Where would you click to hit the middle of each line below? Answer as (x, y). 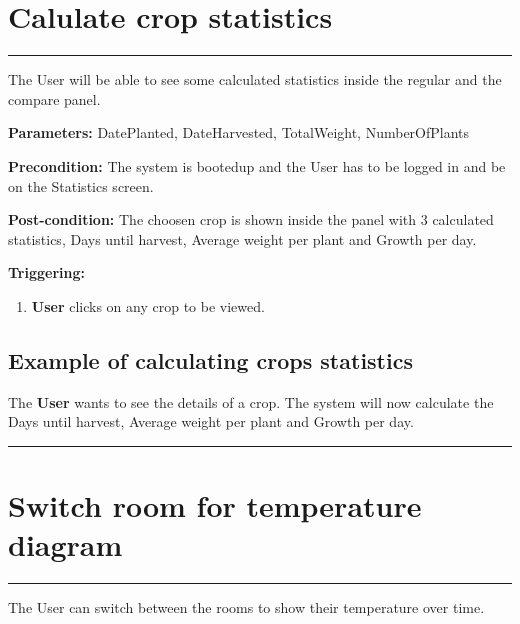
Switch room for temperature (215, 505)
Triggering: (46, 272)
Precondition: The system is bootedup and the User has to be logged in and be (257, 165)
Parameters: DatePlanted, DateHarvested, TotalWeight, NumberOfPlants (239, 132)
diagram (65, 544)
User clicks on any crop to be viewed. (148, 305)
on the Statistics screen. (81, 185)
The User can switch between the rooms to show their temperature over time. (246, 607)
